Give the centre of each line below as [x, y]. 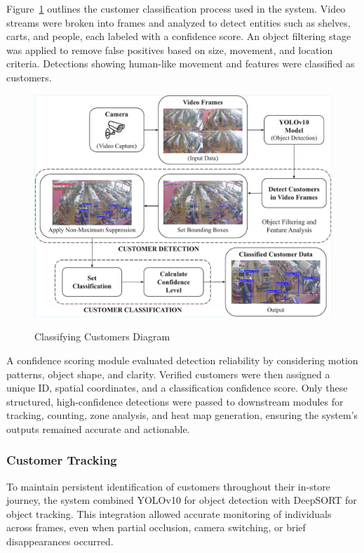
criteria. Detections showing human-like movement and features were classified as [181, 64]
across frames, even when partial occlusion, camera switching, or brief [156, 527]
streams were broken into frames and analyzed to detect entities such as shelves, [178, 22]
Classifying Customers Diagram [102, 337]
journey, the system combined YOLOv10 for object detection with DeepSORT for [182, 500]
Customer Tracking [62, 460]
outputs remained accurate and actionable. [98, 428]
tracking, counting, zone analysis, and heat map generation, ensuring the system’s [182, 415]
